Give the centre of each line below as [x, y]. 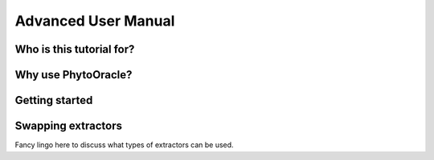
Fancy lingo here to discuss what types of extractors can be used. [124, 145]
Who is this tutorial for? [75, 49]
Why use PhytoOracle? [74, 75]
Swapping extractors [68, 126]
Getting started [54, 100]
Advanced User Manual [95, 21]
